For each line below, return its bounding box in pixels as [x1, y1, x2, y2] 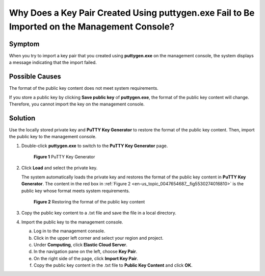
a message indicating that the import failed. [9, 59, 97, 66]
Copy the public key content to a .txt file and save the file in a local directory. [21, 210, 177, 216]
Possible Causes [9, 73, 61, 81]
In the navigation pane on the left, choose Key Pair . [33, 249, 137, 254]
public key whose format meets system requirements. [21, 188, 130, 194]
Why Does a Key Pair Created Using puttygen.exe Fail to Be [9, 7, 255, 18]
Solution [9, 114, 35, 122]
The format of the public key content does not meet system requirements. [9, 85, 159, 91]
